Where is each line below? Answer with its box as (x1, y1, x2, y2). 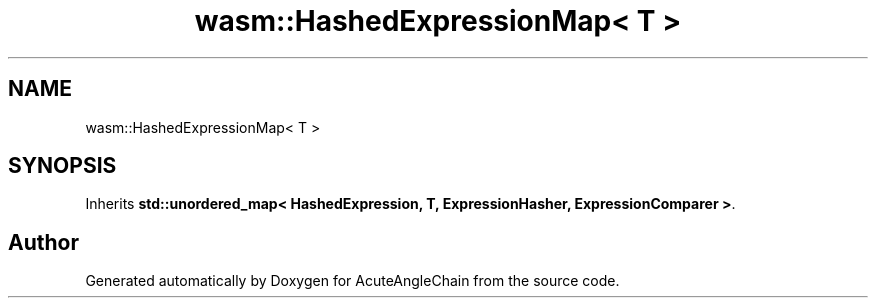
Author (8, 229, 79, 255)
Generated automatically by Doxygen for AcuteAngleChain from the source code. (85, 272, 620, 290)
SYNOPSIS (8, 153, 117, 179)
